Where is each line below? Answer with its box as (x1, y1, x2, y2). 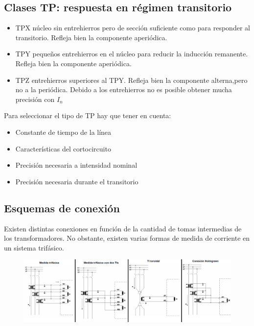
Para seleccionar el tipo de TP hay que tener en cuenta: (4, 110, 171, 121)
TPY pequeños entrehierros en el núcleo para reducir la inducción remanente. (15, 49, 248, 59)
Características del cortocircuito (15, 143, 111, 153)
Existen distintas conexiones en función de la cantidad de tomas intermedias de (4, 223, 242, 233)
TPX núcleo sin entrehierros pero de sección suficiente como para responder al (15, 23, 250, 33)
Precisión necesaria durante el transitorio (15, 176, 139, 186)
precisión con (15, 94, 55, 104)
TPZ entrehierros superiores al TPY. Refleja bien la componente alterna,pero (15, 75, 248, 85)
